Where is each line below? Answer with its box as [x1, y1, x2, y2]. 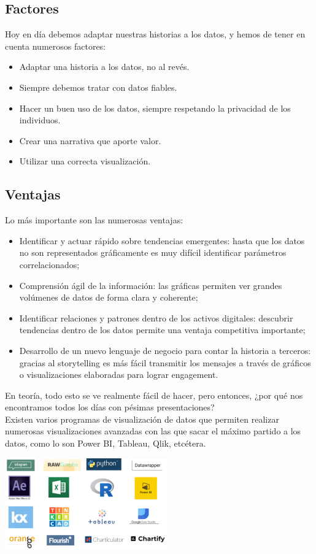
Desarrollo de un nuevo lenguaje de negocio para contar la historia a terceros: [19, 344, 311, 356]
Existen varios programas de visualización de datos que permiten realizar [5, 412, 279, 425]
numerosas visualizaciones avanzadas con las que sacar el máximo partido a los [5, 425, 301, 437]
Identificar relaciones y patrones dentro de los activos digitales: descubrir [19, 311, 293, 324]
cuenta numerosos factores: [5, 39, 106, 52]
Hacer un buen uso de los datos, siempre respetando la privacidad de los [19, 101, 291, 114]
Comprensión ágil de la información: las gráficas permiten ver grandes [19, 279, 282, 291]
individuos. [19, 113, 61, 126]
